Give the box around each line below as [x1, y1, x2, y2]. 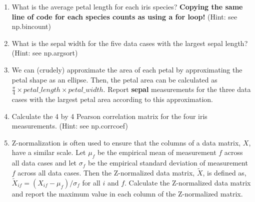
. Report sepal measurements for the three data [103, 84, 251, 94]
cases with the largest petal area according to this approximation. [11, 93, 213, 104]
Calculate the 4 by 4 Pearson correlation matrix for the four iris [11, 110, 207, 121]
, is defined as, [202, 167, 246, 177]
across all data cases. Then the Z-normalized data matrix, [17, 167, 195, 177]
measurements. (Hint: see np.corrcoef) [11, 120, 128, 131]
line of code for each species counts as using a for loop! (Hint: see [11, 11, 237, 21]
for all [82, 177, 100, 187]
